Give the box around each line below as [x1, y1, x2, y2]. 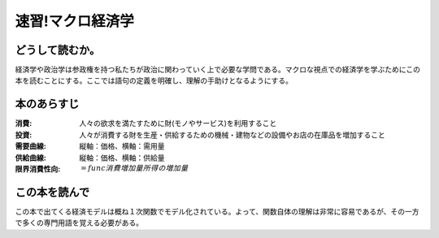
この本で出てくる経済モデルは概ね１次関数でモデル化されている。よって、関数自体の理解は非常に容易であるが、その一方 [15, 206, 419, 216]
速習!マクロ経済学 [15, 12, 134, 30]
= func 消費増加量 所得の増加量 [80, 163, 189, 172]
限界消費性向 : [15, 163, 61, 174]
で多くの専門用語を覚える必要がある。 [15, 218, 144, 227]
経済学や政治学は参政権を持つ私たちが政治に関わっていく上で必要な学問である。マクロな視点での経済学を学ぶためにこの [15, 65, 420, 75]
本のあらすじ [15, 97, 80, 111]
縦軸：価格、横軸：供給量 [79, 153, 165, 162]
